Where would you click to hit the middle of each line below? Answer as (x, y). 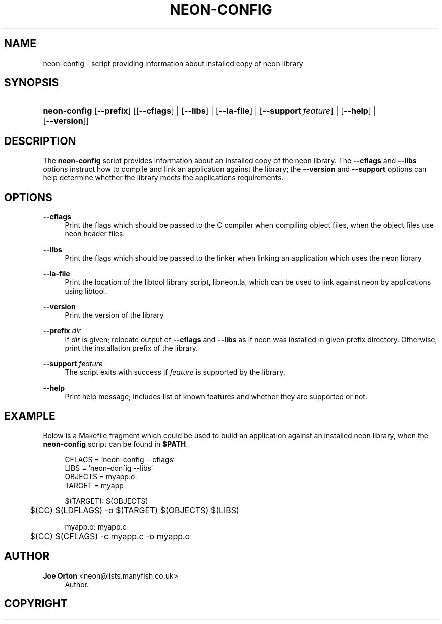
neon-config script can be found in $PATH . (116, 444)
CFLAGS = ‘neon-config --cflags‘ (120, 459)
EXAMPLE (30, 416)
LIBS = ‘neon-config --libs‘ (109, 468)
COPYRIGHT (36, 604)
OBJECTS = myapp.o (100, 476)
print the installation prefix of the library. (131, 348)
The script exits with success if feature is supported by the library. (175, 372)
